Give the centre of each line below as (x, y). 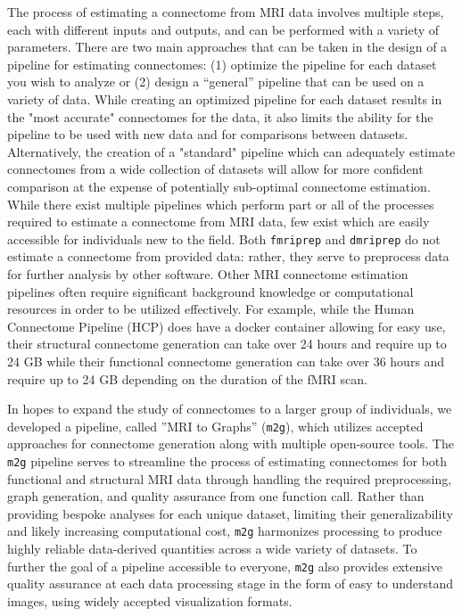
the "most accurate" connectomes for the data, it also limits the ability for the (220, 116)
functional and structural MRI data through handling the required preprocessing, (230, 478)
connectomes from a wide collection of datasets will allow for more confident (215, 169)
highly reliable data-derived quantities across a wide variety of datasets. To (212, 549)
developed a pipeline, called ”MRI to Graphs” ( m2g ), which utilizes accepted (215, 426)
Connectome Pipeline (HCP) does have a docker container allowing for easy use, (227, 326)
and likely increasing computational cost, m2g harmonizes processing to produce (225, 531)
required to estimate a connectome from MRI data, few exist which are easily (219, 222)
